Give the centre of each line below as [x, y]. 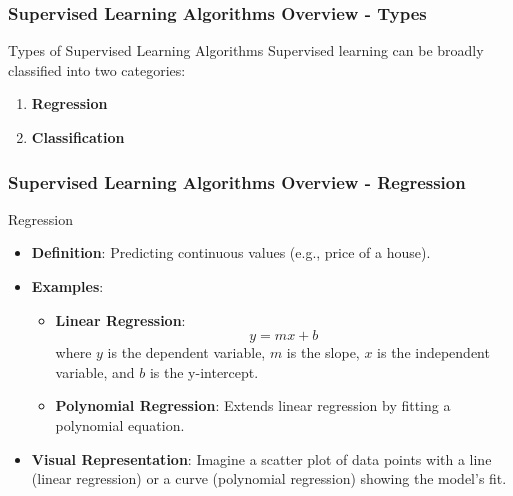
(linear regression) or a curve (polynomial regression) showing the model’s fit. [269, 478]
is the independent [433, 352]
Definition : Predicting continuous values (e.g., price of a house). [231, 252]
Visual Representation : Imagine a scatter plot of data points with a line [261, 458]
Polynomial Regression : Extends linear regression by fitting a [253, 405]
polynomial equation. [120, 424]
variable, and [95, 371]
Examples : [67, 286]
